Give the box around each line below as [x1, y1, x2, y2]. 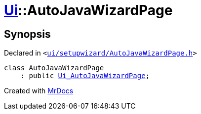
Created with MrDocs [4, 86, 74, 95]
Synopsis [4, 28, 51, 40]
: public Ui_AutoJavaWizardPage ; [20, 72, 150, 80]
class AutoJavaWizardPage [4, 64, 104, 72]
